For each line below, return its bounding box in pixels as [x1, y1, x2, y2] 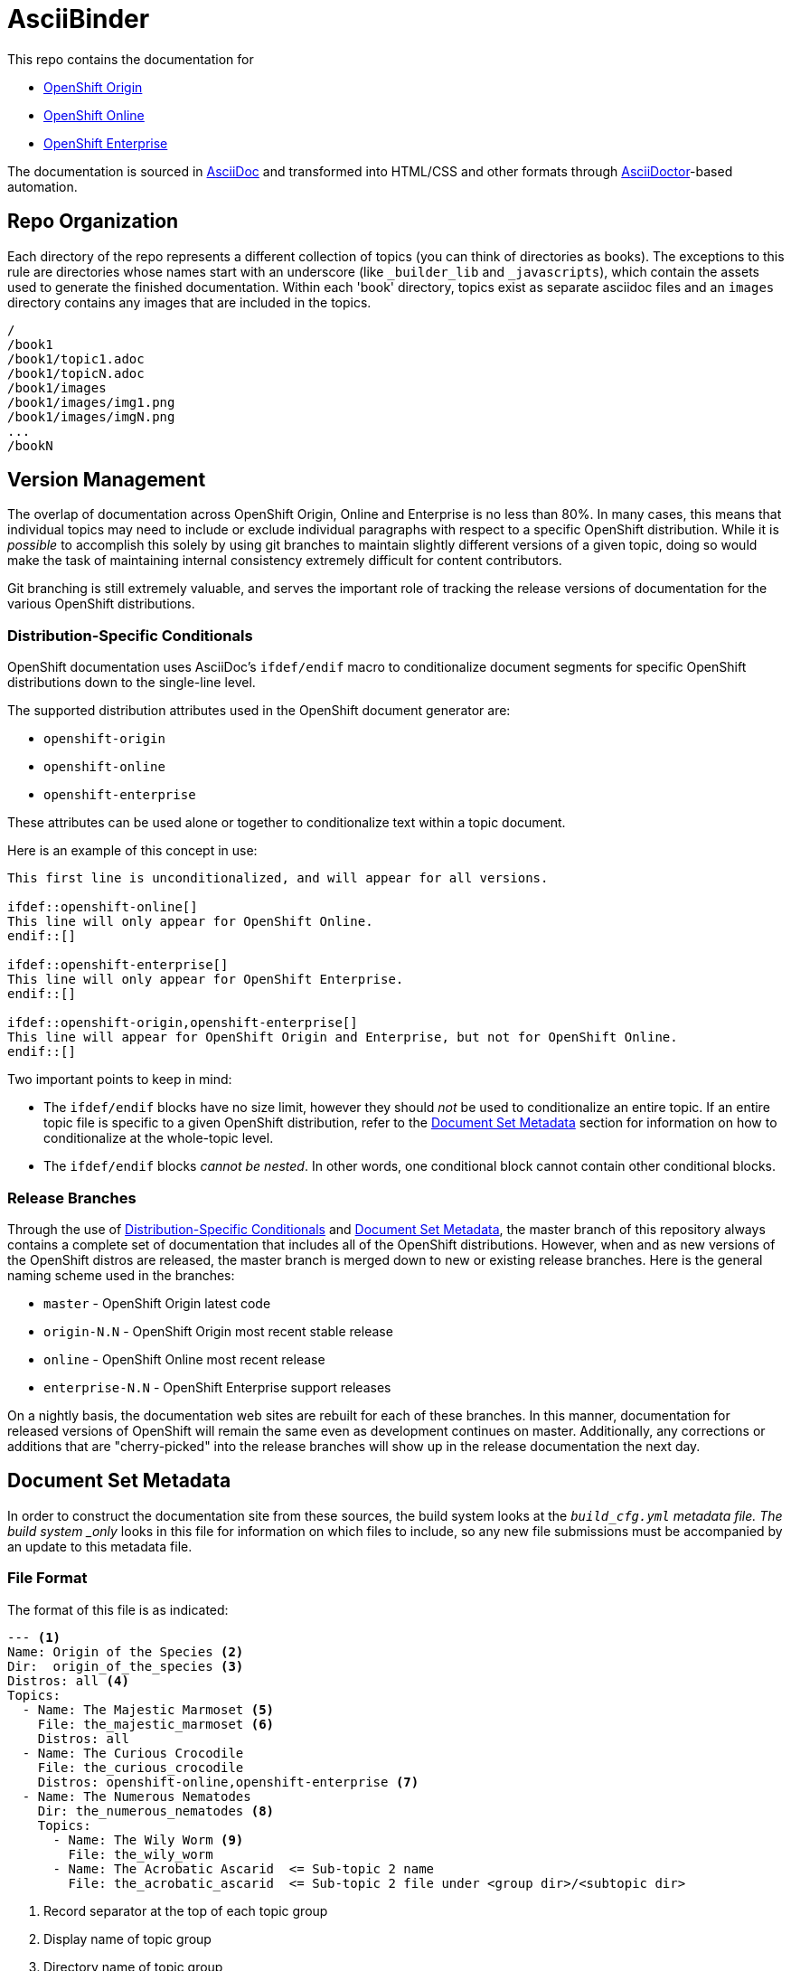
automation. [7, 178, 78, 194]
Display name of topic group [43, 1930, 212, 1947]
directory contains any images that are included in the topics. [7, 294, 372, 310]
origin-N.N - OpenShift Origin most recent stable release [43, 1323, 393, 1339]
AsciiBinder [7, 4, 150, 34]
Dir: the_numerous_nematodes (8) [37, 1803, 275, 1818]
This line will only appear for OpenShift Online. [7, 914, 373, 929]
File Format [7, 1569, 88, 1588]
